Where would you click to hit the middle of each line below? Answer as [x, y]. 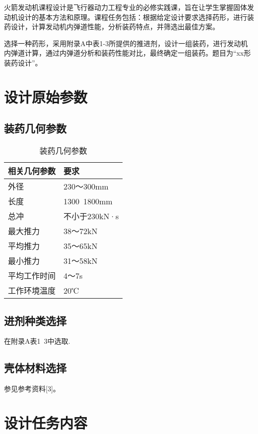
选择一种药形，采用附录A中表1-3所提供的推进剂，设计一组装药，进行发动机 [126, 43]
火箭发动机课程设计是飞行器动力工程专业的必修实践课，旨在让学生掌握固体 [126, 7]
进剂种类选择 [35, 320]
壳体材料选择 [35, 368]
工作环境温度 [32, 291]
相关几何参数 [32, 171]
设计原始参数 [46, 96]
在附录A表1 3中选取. [37, 341]
